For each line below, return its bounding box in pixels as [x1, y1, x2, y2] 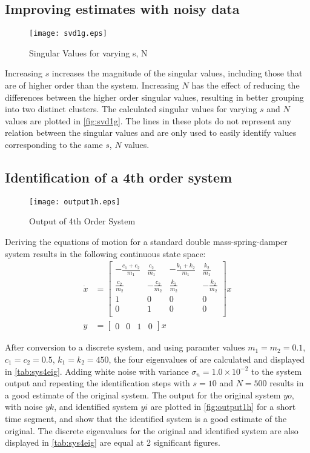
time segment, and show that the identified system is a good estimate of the [5, 412, 287, 424]
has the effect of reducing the [191, 79, 300, 92]
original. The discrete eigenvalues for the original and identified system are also [5, 424, 298, 437]
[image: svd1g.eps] [29, 29, 107, 38]
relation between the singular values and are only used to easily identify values [5, 126, 297, 139]
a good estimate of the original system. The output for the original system [5, 388, 281, 401]
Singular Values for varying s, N [29, 46, 148, 59]
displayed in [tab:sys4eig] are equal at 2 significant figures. [5, 436, 220, 449]
